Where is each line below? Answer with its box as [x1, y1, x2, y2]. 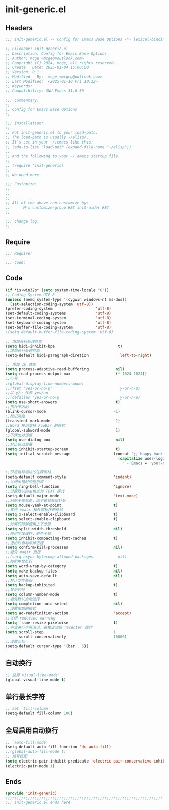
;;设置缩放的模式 [5, 606, 36, 611]
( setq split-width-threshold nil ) [5, 526, 123, 531]
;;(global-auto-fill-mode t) [5, 749, 66, 754]
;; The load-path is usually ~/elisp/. [5, 135, 89, 140]
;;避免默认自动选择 [5, 597, 40, 602]
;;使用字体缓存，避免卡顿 [5, 531, 51, 536]
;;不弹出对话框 [5, 433, 33, 438]
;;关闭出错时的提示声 [5, 479, 44, 485]
